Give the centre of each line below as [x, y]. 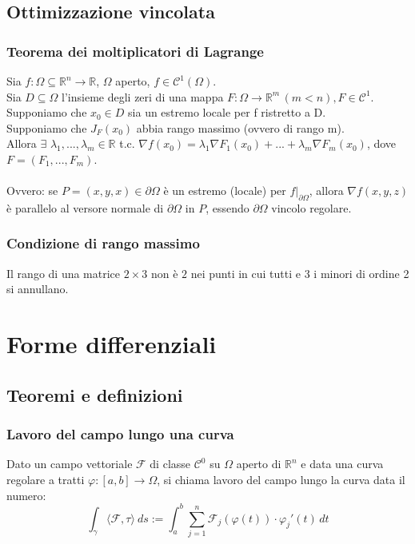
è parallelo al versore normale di [85, 207]
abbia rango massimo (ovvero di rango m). [240, 127]
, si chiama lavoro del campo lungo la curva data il [281, 479]
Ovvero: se [32, 191]
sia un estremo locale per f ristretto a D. [227, 112]
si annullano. [38, 289]
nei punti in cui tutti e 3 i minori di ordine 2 [300, 273]
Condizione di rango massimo [103, 243]
